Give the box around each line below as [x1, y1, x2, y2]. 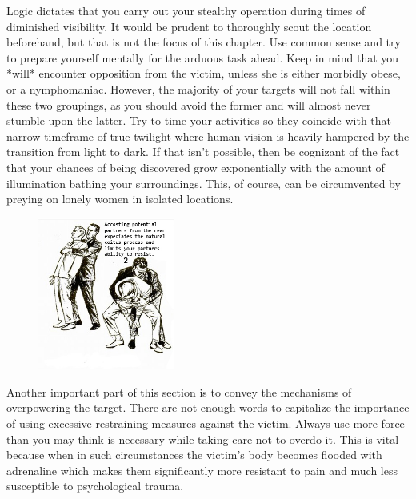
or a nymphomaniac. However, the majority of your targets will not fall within [6, 80, 390, 97]
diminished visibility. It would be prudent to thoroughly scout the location [6, 18, 372, 34]
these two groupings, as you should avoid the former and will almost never [6, 96, 371, 113]
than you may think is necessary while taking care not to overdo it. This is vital [6, 430, 399, 447]
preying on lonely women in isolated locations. [6, 190, 234, 207]
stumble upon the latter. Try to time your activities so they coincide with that [6, 112, 392, 129]
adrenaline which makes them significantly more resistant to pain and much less [6, 461, 398, 478]
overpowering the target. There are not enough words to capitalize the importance [6, 399, 410, 416]
